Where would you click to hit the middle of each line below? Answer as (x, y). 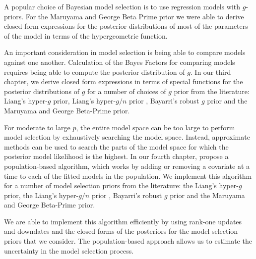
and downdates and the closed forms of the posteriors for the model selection (121, 231)
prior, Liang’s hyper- (85, 101)
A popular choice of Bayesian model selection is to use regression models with (122, 6)
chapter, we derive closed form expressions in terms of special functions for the (124, 81)
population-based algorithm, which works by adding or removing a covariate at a (127, 166)
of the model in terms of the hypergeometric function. (86, 35)
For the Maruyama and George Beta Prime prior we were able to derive (135, 16)
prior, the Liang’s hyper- (41, 195)
